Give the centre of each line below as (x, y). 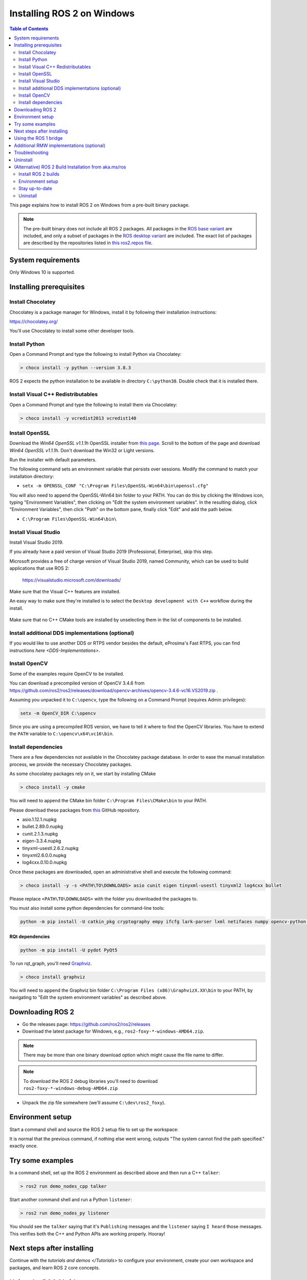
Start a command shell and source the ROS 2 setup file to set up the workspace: (94, 1129)
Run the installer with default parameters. (53, 460)
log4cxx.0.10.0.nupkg (45, 862)
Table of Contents (29, 29)
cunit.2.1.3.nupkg (40, 834)
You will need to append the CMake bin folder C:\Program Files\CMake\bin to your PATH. (108, 801)
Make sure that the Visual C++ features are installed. (65, 591)
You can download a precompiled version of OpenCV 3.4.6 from (77, 683)
